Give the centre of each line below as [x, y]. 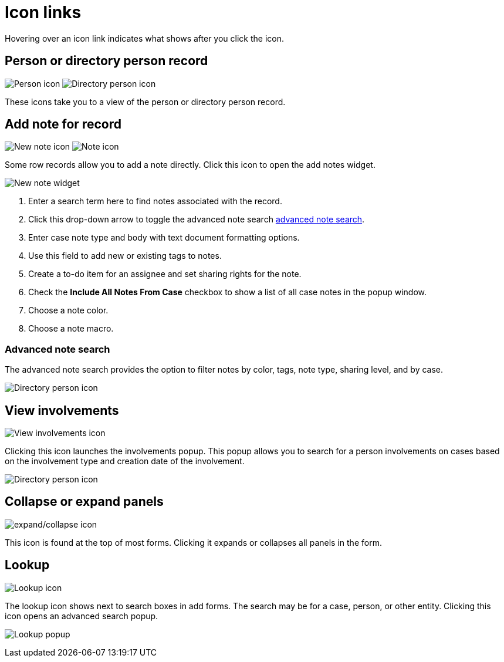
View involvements [62, 410]
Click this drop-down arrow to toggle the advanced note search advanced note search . [197, 219]
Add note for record [63, 124]
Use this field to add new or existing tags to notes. [125, 256]
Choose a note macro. [71, 329]
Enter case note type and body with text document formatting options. [164, 238]
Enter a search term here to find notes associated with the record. [155, 201]
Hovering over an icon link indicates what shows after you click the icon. [144, 38]
